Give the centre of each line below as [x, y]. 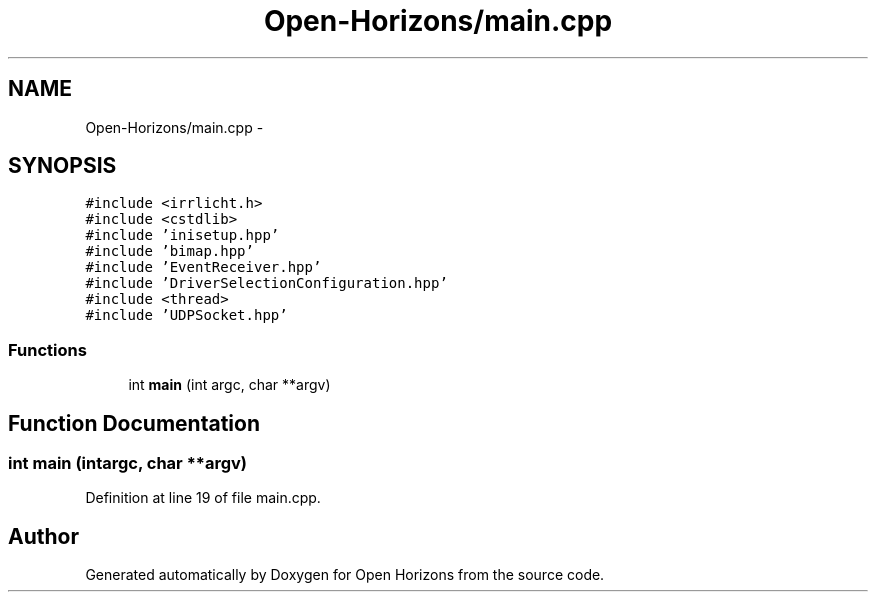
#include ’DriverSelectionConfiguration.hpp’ [266, 283]
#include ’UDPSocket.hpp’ [186, 315]
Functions [47, 349]
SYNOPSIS [62, 166]
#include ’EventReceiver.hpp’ [203, 267]
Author [43, 536]
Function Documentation [134, 423]
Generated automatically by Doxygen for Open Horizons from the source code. [345, 575]
